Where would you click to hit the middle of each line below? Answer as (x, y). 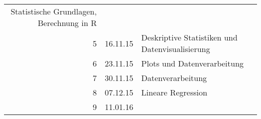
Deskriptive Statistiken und (189, 37)
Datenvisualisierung (176, 49)
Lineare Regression (174, 92)
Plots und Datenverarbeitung (192, 63)
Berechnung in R (67, 23)
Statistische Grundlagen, (54, 11)
